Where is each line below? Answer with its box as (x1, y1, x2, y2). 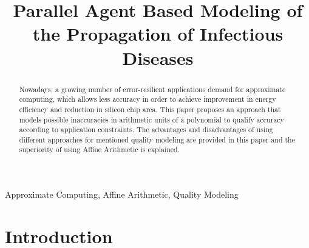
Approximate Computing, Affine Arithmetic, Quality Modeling (5, 188, 239, 201)
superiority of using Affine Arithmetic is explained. (19, 144, 180, 155)
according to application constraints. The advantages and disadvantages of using (19, 124, 273, 135)
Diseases (122, 45, 194, 70)
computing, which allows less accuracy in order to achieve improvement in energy (19, 94, 276, 104)
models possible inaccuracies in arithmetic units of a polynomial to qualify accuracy (19, 114, 284, 124)
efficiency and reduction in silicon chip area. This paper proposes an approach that (19, 104, 281, 114)
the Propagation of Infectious (32, 21, 284, 46)
